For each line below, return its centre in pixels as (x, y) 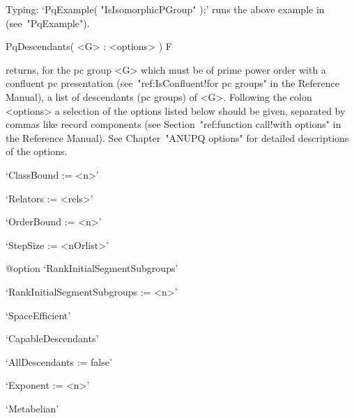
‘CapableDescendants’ (52, 338)
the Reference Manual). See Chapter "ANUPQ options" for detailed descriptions (177, 137)
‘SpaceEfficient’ (38, 315)
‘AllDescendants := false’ (59, 361)
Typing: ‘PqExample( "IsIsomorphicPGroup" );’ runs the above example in (165, 9)
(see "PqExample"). (48, 23)
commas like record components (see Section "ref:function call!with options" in (174, 124)
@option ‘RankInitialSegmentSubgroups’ (92, 268)
